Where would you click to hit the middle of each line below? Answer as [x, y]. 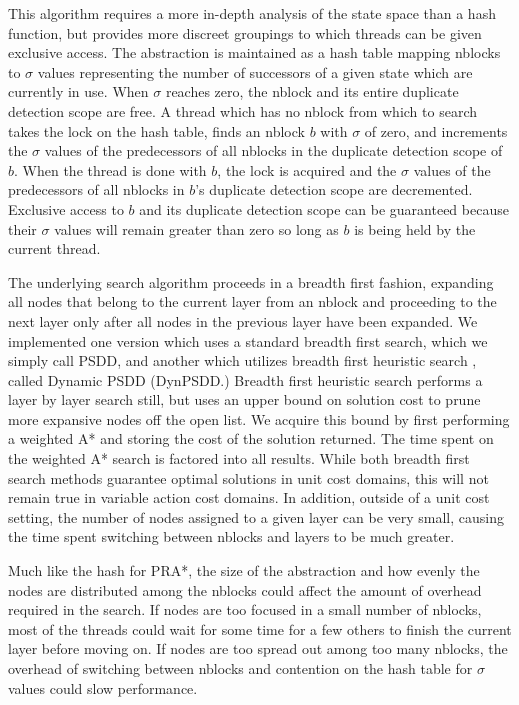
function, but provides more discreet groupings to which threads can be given [245, 32]
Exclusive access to [66, 208]
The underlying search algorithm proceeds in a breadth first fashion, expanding [251, 281]
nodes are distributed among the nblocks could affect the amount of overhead [245, 589]
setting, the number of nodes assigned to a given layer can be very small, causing [256, 516]
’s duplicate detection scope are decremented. [334, 189]
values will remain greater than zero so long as [196, 228]
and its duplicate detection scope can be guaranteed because [324, 208]
